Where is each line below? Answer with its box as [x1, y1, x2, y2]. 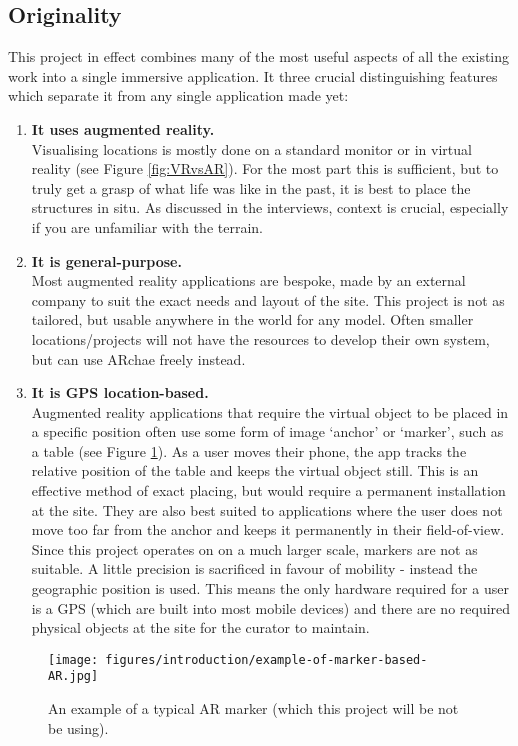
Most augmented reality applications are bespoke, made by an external [31, 270, 466, 291]
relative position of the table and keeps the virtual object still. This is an [31, 460, 479, 481]
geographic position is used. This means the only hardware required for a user [31, 578, 509, 599]
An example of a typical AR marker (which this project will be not [48, 698, 459, 719]
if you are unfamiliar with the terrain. [31, 216, 263, 237]
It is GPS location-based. [31, 382, 209, 403]
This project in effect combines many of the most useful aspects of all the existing [8, 46, 510, 67]
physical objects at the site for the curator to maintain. [31, 617, 370, 638]
